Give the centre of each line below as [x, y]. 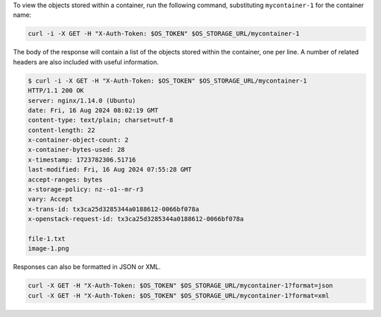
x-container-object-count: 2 [78, 140]
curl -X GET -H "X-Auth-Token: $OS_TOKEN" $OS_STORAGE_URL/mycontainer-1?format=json [180, 286]
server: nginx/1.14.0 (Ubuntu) [82, 100]
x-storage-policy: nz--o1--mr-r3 [86, 190]
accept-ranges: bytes [65, 179]
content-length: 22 [61, 130]
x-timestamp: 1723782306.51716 [82, 160]
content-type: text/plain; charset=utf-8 [101, 120]
